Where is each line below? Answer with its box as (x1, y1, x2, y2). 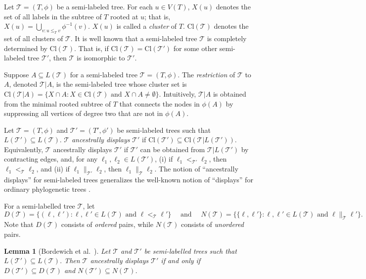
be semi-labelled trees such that (144, 245, 237, 256)
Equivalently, (4, 144, 44, 154)
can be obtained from (140, 144, 205, 154)
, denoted (9, 79, 38, 89)
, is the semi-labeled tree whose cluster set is (52, 79, 187, 89)
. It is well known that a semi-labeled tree (70, 33, 197, 43)
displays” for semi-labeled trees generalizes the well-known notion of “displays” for (4, 174, 253, 184)
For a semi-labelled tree (4, 201, 75, 211)
